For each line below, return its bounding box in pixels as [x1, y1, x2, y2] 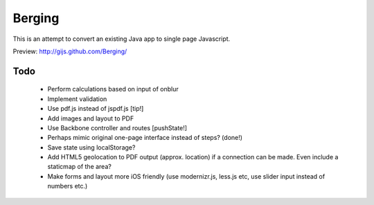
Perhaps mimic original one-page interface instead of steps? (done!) [47, 134, 242, 142]
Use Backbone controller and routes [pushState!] [47, 123, 187, 132]
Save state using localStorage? [47, 143, 136, 152]
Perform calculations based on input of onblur [47, 85, 179, 93]
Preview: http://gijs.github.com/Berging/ [12, 47, 127, 55]
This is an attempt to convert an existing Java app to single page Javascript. [12, 35, 231, 43]
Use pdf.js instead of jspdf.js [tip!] [47, 105, 144, 113]
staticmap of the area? [47, 163, 112, 171]
